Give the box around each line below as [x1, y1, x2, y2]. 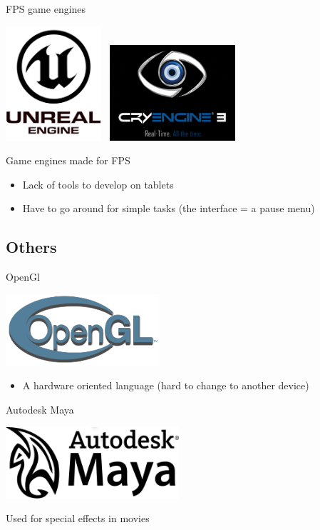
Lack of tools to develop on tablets [22, 176, 174, 191]
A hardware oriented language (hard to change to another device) [22, 378, 309, 393]
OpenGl [6, 269, 40, 284]
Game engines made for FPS [6, 153, 130, 168]
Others [6, 236, 57, 258]
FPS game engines [6, 1, 86, 16]
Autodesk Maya [6, 401, 74, 416]
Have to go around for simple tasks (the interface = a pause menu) [22, 201, 315, 216]
